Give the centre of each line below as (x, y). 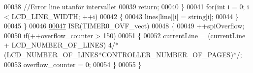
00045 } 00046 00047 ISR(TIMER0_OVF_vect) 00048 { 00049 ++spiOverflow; (124, 26)
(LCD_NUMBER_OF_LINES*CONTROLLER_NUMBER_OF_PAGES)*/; (123, 54)
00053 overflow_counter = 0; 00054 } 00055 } (73, 64)
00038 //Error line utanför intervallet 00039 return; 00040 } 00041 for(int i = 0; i (126, 6)
